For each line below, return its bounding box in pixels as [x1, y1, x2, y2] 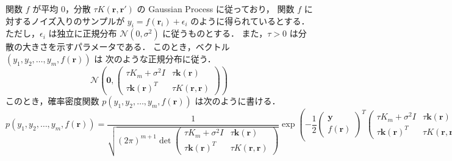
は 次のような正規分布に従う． [94, 52, 216, 65]
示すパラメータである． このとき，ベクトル [56, 40, 230, 53]
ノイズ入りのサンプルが [30, 14, 125, 27]
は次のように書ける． [195, 94, 281, 107]
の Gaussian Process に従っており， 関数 [137, 2, 295, 15]
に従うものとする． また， [162, 27, 268, 40]
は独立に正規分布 [48, 27, 117, 40]
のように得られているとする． [190, 14, 310, 27]
